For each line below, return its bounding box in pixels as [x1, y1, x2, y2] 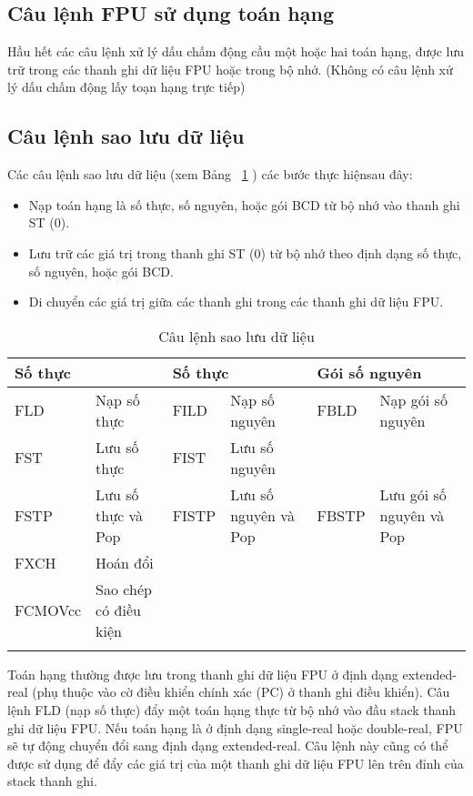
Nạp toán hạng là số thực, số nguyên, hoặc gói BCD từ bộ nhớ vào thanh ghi [28, 195, 460, 214]
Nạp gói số [379, 388, 448, 410]
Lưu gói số [379, 483, 447, 505]
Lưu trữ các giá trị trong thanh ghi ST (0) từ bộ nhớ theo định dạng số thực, [28, 243, 462, 262]
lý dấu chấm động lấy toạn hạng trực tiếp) [7, 77, 246, 96]
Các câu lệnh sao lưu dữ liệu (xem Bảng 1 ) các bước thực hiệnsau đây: [7, 165, 413, 184]
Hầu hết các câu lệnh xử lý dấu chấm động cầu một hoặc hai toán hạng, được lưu [7, 42, 465, 61]
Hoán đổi [96, 551, 154, 573]
